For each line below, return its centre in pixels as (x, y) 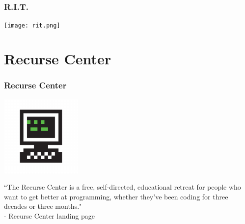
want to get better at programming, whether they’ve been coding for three (116, 196)
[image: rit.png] (32, 26)
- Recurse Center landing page (50, 216)
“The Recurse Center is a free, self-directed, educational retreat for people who (122, 187)
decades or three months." (43, 206)
